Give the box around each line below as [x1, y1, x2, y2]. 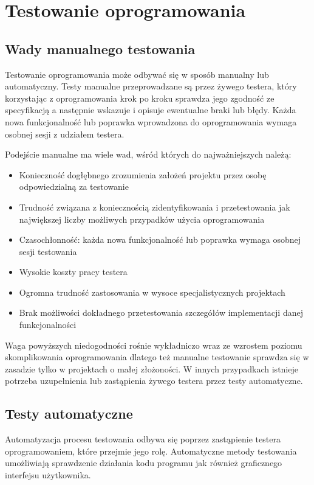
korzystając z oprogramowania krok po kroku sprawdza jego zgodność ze [5, 91, 275, 104]
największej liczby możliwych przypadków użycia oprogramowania [19, 212, 265, 225]
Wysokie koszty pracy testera [19, 265, 128, 278]
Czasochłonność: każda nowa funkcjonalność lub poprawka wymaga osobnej [19, 233, 301, 246]
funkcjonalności [19, 318, 77, 331]
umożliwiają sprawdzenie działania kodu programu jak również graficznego [5, 456, 282, 469]
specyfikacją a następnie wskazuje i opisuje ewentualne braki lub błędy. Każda [5, 103, 296, 116]
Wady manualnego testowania [5, 39, 196, 58]
